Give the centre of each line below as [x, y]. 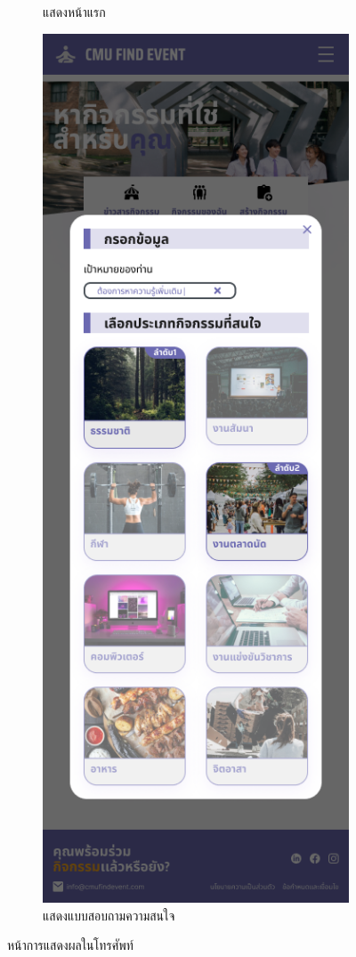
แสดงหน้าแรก [74, 12]
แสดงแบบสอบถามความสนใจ [109, 915]
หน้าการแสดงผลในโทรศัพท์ [70, 945]
